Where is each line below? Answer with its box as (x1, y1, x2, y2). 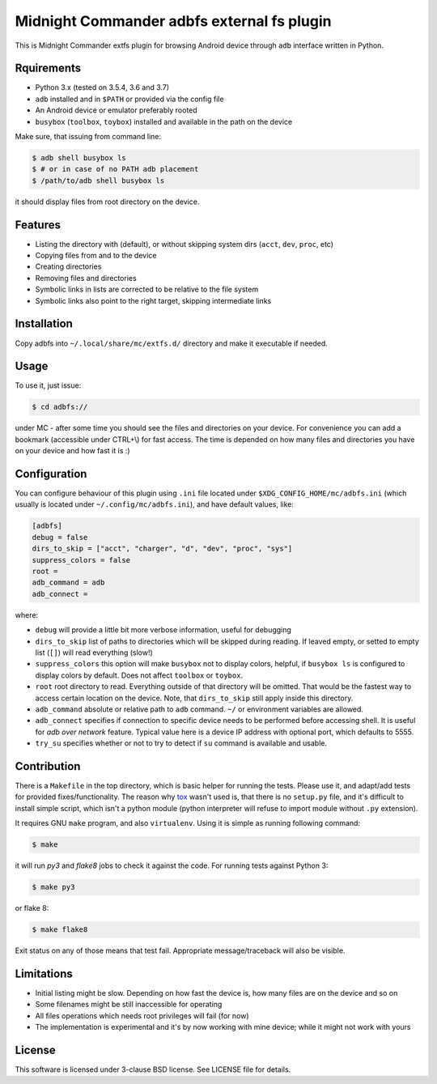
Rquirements (15, 62, 82, 75)
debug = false (32, 533, 88, 542)
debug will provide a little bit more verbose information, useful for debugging (35, 625, 291, 635)
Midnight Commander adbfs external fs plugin (15, 12, 332, 30)
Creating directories (35, 261, 102, 271)
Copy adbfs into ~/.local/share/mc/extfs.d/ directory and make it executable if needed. (15, 338, 328, 348)
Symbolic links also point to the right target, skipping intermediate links (35, 295, 272, 305)
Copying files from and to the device (35, 251, 157, 261)
